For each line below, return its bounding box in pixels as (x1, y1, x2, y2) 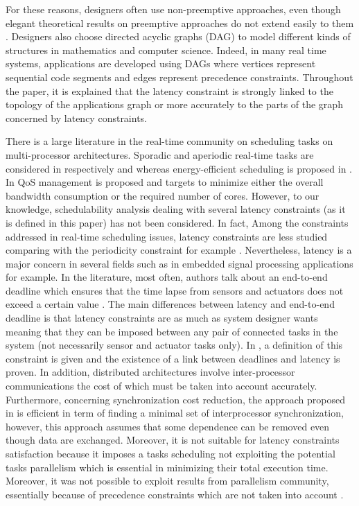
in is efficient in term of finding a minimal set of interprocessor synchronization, (6, 405, 344, 420)
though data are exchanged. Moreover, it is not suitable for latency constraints (6, 433, 340, 447)
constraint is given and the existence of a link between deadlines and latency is (6, 351, 340, 365)
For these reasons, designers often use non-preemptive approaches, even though (6, 2, 341, 16)
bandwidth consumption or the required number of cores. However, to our (6, 188, 319, 202)
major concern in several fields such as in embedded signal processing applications (6, 256, 353, 270)
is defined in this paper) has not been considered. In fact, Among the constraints (6, 215, 349, 229)
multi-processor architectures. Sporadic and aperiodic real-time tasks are (6, 147, 314, 162)
